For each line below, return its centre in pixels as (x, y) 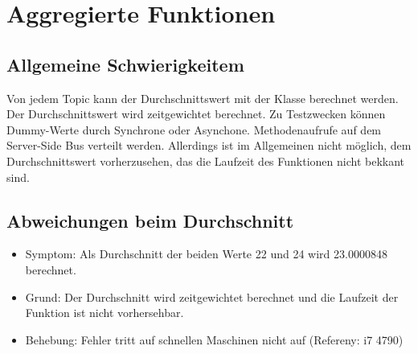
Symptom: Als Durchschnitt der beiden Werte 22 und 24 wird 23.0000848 (206, 254)
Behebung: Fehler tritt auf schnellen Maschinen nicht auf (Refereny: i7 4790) (214, 339)
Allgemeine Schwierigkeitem (125, 64)
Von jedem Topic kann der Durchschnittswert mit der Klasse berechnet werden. (203, 98)
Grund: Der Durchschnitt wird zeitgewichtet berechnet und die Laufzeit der (212, 296)
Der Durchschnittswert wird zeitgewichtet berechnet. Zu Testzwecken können (196, 114)
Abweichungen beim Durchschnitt (150, 220)
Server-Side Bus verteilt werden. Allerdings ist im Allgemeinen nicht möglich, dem (209, 145)
